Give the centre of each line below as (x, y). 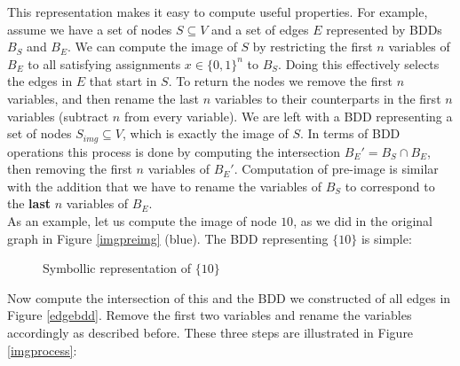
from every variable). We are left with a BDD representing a (288, 116)
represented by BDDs (384, 29)
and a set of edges (260, 29)
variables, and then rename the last (103, 98)
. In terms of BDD (350, 133)
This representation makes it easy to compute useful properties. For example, (218, 12)
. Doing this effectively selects (359, 63)
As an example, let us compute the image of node (142, 220)
